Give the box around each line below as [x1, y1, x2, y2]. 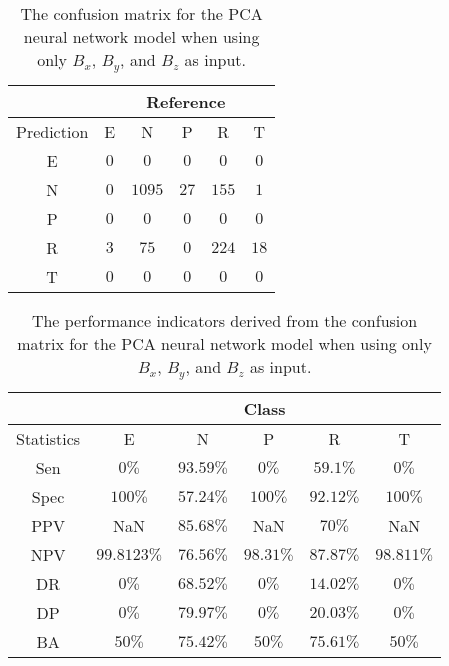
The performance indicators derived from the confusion [31, 308, 418, 332]
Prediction [16, 119, 89, 143]
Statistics [16, 426, 81, 450]
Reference [146, 89, 226, 113]
